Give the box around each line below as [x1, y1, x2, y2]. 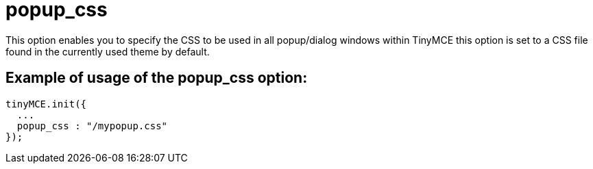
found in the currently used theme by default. [5, 45, 210, 57]
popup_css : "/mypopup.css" [16, 120, 168, 131]
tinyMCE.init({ [5, 98, 87, 109]
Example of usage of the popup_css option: [5, 69, 308, 87]
